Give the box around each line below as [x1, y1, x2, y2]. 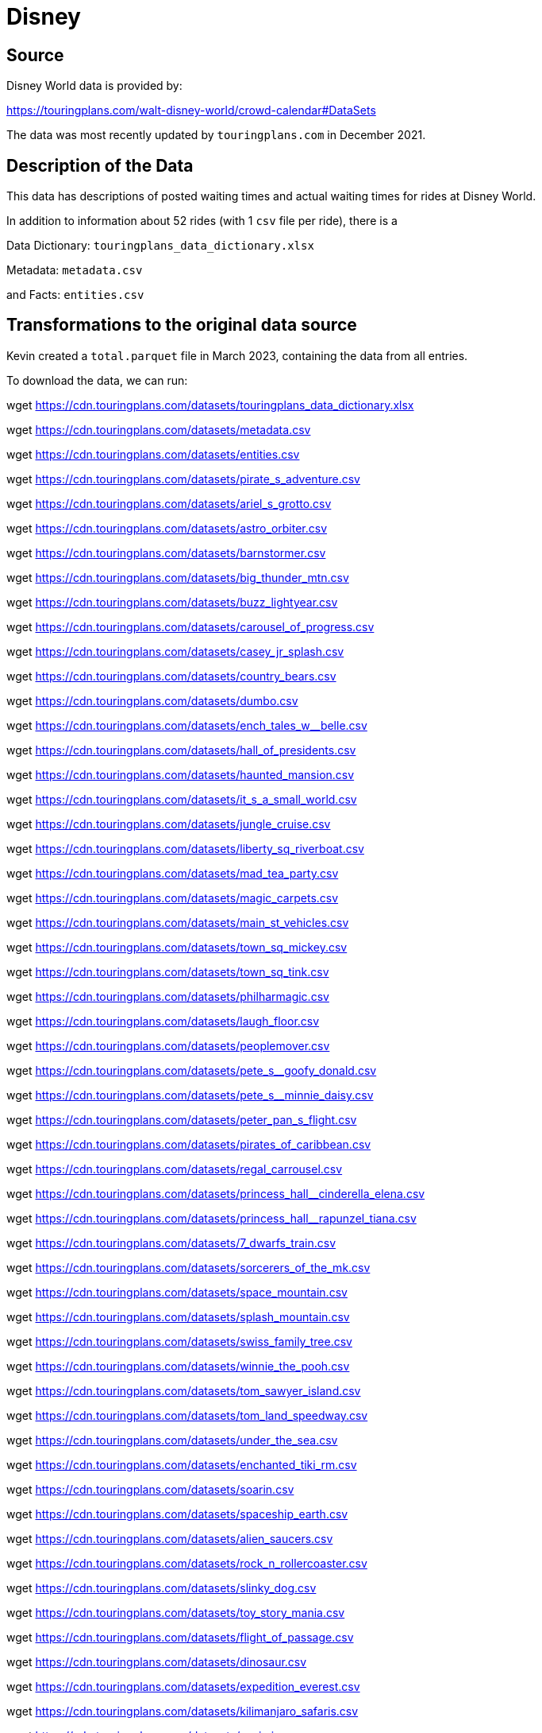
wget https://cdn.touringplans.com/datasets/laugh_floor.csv [6, 1014, 320, 1028]
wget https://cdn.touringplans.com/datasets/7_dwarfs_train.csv [6, 1235, 336, 1250]
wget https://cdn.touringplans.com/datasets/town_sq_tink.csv [6, 964, 329, 979]
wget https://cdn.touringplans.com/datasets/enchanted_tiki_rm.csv [6, 1457, 357, 1471]
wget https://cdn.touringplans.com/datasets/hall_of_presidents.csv [6, 742, 356, 757]
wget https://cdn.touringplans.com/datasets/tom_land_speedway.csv [6, 1408, 368, 1422]
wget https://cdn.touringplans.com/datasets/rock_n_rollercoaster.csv [6, 1556, 367, 1570]
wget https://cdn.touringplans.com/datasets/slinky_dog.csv [6, 1580, 317, 1595]
